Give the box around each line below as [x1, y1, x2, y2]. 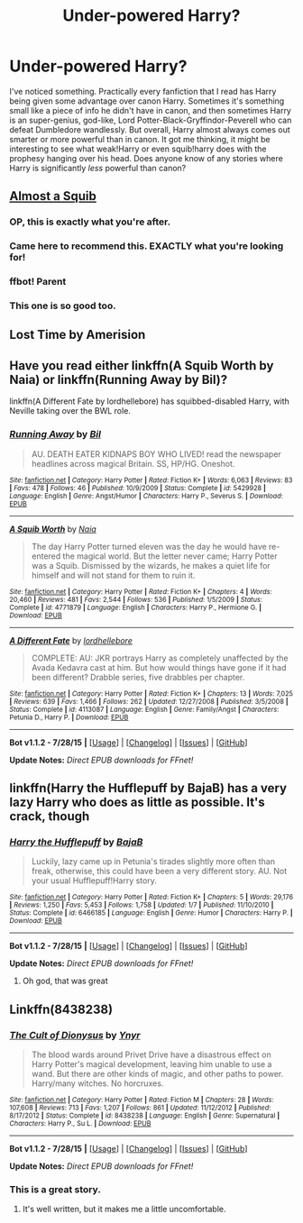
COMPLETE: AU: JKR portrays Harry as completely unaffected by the [31, 653, 289, 663]
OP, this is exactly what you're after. [9, 215, 171, 228]
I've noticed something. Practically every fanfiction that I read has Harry [9, 86, 277, 96]
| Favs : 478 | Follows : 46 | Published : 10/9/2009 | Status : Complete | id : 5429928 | [9, 483, 266, 492]
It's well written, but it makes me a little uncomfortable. [22, 1204, 227, 1215]
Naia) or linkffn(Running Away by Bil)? [9, 371, 228, 388]
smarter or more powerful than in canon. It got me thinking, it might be [9, 133, 271, 144]
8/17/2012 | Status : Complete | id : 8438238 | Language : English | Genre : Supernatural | [9, 1110, 280, 1120]
